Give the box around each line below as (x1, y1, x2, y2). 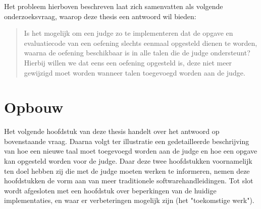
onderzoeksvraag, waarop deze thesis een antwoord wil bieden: (4, 11, 196, 21)
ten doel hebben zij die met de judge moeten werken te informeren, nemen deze (4, 165, 250, 176)
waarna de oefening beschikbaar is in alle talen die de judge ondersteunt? (24, 47, 250, 58)
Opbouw (4, 97, 64, 117)
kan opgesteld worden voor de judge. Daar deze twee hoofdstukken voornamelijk (4, 156, 252, 166)
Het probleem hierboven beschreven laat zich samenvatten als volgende (4, 1, 223, 11)
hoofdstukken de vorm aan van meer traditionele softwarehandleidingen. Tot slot (4, 175, 253, 186)
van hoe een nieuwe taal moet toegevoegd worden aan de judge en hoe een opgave (4, 146, 257, 156)
